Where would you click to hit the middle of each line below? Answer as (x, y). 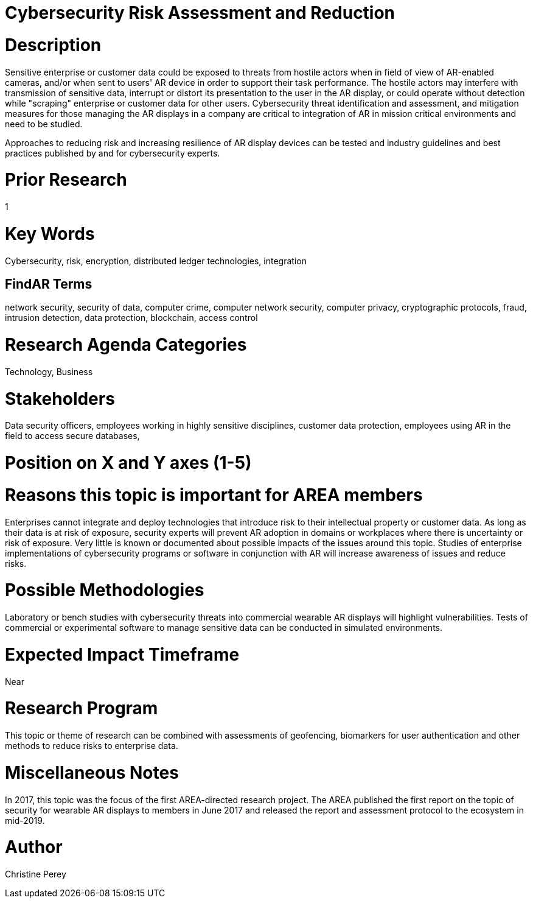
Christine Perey (36, 874)
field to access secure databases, (72, 436)
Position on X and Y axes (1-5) (128, 463)
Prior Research (66, 180)
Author (34, 847)
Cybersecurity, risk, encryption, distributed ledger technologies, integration (156, 261)
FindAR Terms (49, 284)
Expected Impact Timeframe (122, 654)
